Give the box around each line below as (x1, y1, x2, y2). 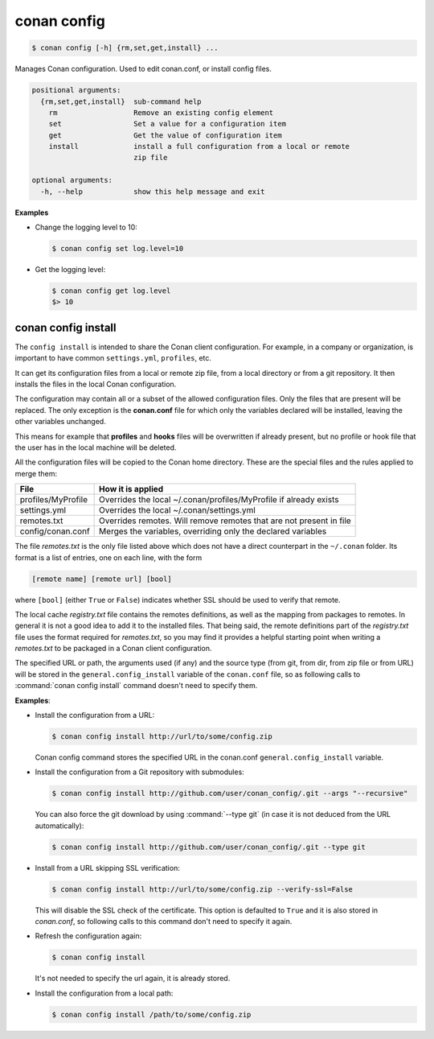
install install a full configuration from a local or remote (48, 142, 350, 151)
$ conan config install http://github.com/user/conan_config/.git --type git (51, 842, 366, 851)
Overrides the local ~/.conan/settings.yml (99, 505, 256, 516)
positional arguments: (31, 85, 121, 95)
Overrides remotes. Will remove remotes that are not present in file (99, 515, 351, 526)
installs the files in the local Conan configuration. (14, 379, 177, 390)
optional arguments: (31, 175, 113, 185)
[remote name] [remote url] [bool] (31, 574, 172, 583)
